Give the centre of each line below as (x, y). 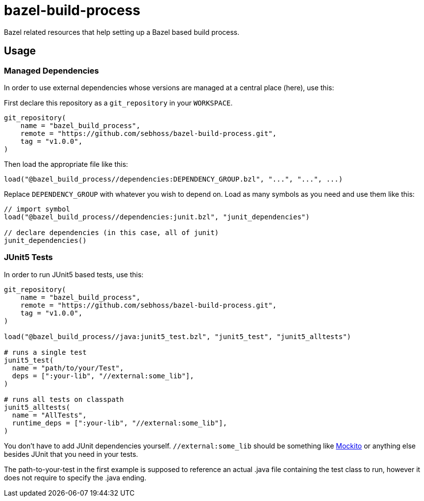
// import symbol (37, 209)
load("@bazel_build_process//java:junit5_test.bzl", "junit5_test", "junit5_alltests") (178, 336)
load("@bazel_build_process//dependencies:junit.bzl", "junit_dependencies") (157, 217)
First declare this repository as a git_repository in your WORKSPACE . (118, 103)
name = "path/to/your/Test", (68, 368)
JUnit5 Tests (28, 257)
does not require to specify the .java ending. (75, 477)
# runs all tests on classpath (64, 399)
